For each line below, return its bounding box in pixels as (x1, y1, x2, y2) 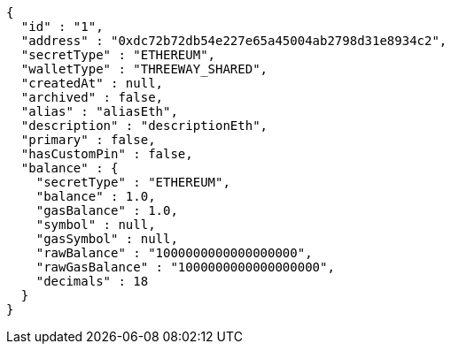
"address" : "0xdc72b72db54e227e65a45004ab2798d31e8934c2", (20, 34, 447, 48)
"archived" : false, (20, 90, 164, 104)
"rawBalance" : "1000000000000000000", (35, 246, 313, 260)
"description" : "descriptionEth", (20, 118, 268, 133)
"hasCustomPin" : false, (20, 147, 193, 161)
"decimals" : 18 (35, 274, 149, 288)
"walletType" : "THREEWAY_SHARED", (20, 62, 268, 76)
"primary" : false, (20, 133, 156, 147)
